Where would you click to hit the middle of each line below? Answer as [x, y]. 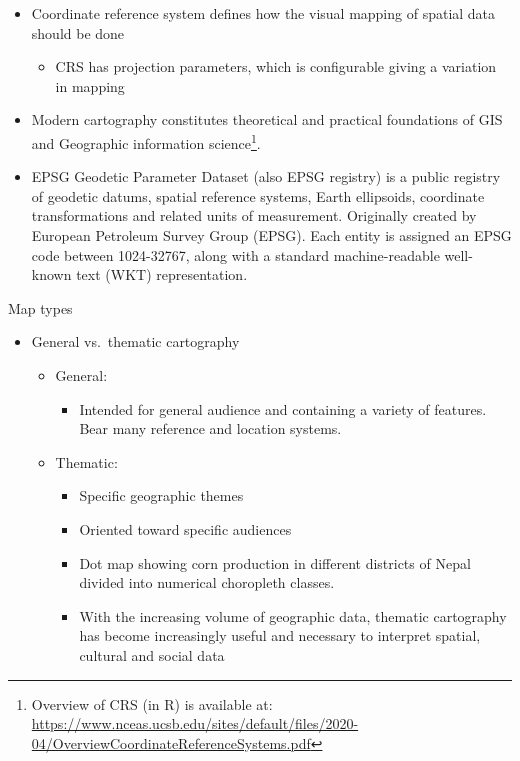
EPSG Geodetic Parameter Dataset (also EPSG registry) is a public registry [266, 176]
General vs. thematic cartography [135, 341]
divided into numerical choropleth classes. [207, 582]
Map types [40, 307]
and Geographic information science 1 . [146, 141]
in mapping [90, 85]
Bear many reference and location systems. [210, 428]
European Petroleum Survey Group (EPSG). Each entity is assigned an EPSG [271, 235]
